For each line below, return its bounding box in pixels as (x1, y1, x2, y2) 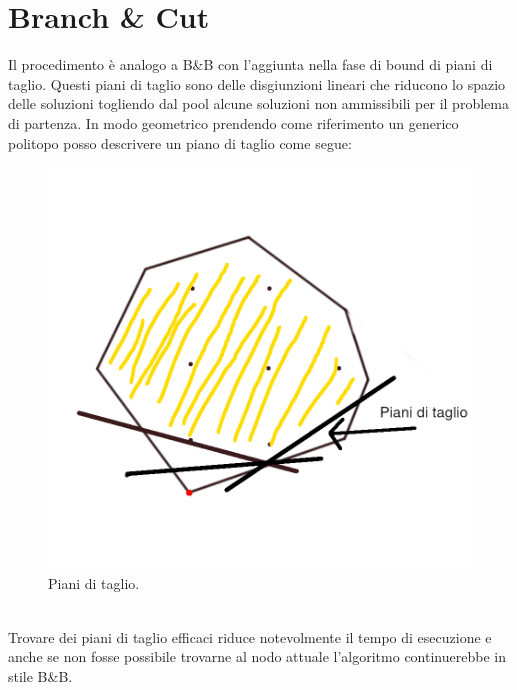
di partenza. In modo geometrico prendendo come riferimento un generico (8, 112, 459, 133)
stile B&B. (8, 665, 73, 686)
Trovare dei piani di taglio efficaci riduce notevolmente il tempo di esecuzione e (8, 626, 492, 647)
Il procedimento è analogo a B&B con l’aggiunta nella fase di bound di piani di (8, 54, 493, 75)
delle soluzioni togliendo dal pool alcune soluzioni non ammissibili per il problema (8, 93, 509, 114)
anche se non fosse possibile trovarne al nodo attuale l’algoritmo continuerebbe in (8, 646, 506, 667)
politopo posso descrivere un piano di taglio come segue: (8, 132, 352, 153)
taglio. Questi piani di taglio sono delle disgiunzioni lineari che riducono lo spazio (8, 73, 506, 94)
